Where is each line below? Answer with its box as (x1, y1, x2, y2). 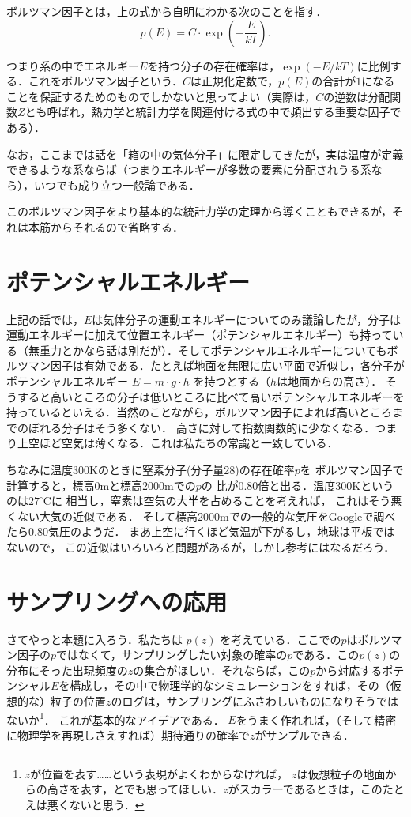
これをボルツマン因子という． (28, 73, 183, 89)
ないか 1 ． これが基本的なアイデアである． (6, 709, 224, 728)
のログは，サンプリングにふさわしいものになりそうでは (111, 693, 399, 710)
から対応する (315, 661, 383, 678)
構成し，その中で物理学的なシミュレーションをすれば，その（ (70, 677, 390, 694)
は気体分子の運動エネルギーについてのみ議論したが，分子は (92, 311, 402, 327)
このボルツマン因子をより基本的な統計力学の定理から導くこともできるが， (6, 203, 393, 220)
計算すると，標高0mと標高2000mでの (6, 476, 196, 493)
